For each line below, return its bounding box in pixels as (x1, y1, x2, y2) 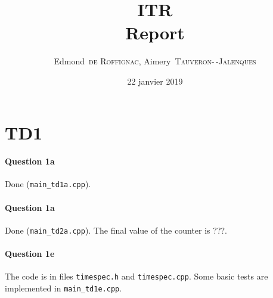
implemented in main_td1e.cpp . (5, 282, 122, 294)
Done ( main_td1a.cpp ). (5, 178, 91, 190)
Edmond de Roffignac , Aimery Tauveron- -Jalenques (54, 55, 256, 67)
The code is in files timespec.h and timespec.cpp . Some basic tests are (5, 270, 268, 283)
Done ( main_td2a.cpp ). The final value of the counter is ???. (5, 223, 227, 236)
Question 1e (5, 247, 55, 260)
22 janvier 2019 (127, 74, 183, 87)
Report (125, 20, 185, 45)
